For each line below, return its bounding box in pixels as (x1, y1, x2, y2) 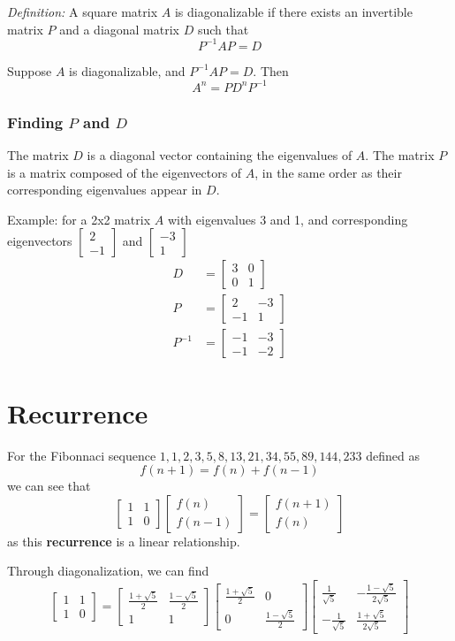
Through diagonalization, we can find (7, 561, 209, 580)
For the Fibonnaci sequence (7, 446, 156, 464)
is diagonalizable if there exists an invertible (174, 3, 413, 20)
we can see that (7, 477, 91, 495)
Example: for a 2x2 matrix (7, 210, 151, 228)
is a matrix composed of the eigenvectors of (7, 163, 242, 181)
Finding (7, 111, 64, 133)
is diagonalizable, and (69, 61, 186, 80)
